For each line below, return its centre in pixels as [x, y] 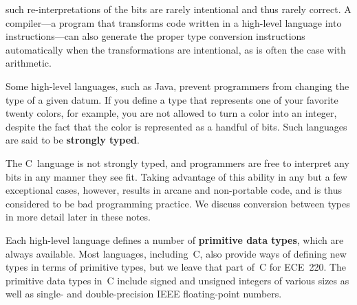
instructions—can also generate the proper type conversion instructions [155, 36]
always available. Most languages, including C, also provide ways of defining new [176, 253]
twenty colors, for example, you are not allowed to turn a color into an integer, [171, 113]
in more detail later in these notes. [78, 217]
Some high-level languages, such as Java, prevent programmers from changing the [177, 86]
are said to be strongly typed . [73, 140]
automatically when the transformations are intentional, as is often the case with [176, 49]
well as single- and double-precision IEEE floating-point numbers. [144, 294]
